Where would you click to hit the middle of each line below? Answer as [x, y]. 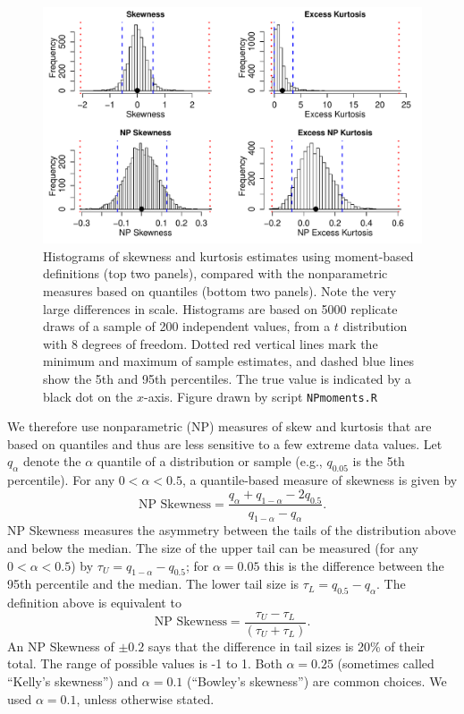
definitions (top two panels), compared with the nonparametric [215, 273]
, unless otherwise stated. [145, 698]
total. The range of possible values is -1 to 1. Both [145, 663]
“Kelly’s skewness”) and [73, 681]
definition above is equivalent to [94, 603]
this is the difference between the [354, 565]
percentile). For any [61, 480]
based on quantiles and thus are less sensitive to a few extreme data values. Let [225, 443]
